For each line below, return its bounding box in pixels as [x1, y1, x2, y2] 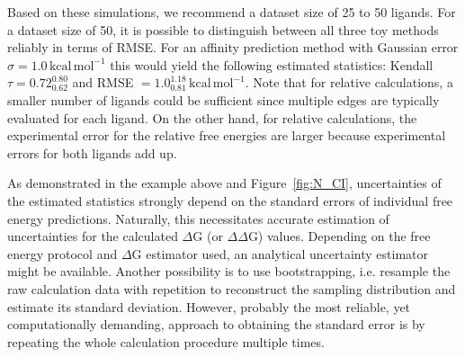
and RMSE [72, 73, 134, 92]
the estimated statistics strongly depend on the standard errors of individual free [7, 191, 453, 210]
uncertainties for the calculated [7, 227, 178, 245]
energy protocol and [7, 244, 118, 263]
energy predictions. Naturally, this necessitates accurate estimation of [7, 209, 389, 228]
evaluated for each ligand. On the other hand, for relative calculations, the [7, 108, 417, 127]
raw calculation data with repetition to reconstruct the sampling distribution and [7, 279, 456, 298]
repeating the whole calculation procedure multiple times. [7, 332, 325, 351]
